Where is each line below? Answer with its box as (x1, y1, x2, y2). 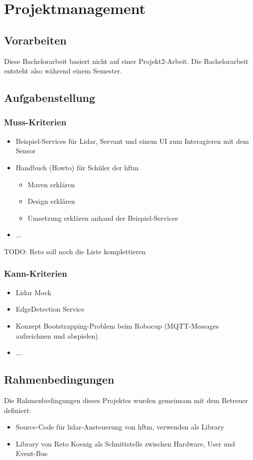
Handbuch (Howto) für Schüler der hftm (15, 162, 139, 172)
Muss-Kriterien (4, 116, 67, 128)
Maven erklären (27, 179, 75, 189)
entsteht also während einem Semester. (4, 65, 123, 76)
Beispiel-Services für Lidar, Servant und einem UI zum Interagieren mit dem (15, 135, 249, 146)
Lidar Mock (15, 287, 51, 297)
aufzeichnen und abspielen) (15, 330, 98, 341)
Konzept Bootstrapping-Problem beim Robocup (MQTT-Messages (15, 320, 219, 331)
